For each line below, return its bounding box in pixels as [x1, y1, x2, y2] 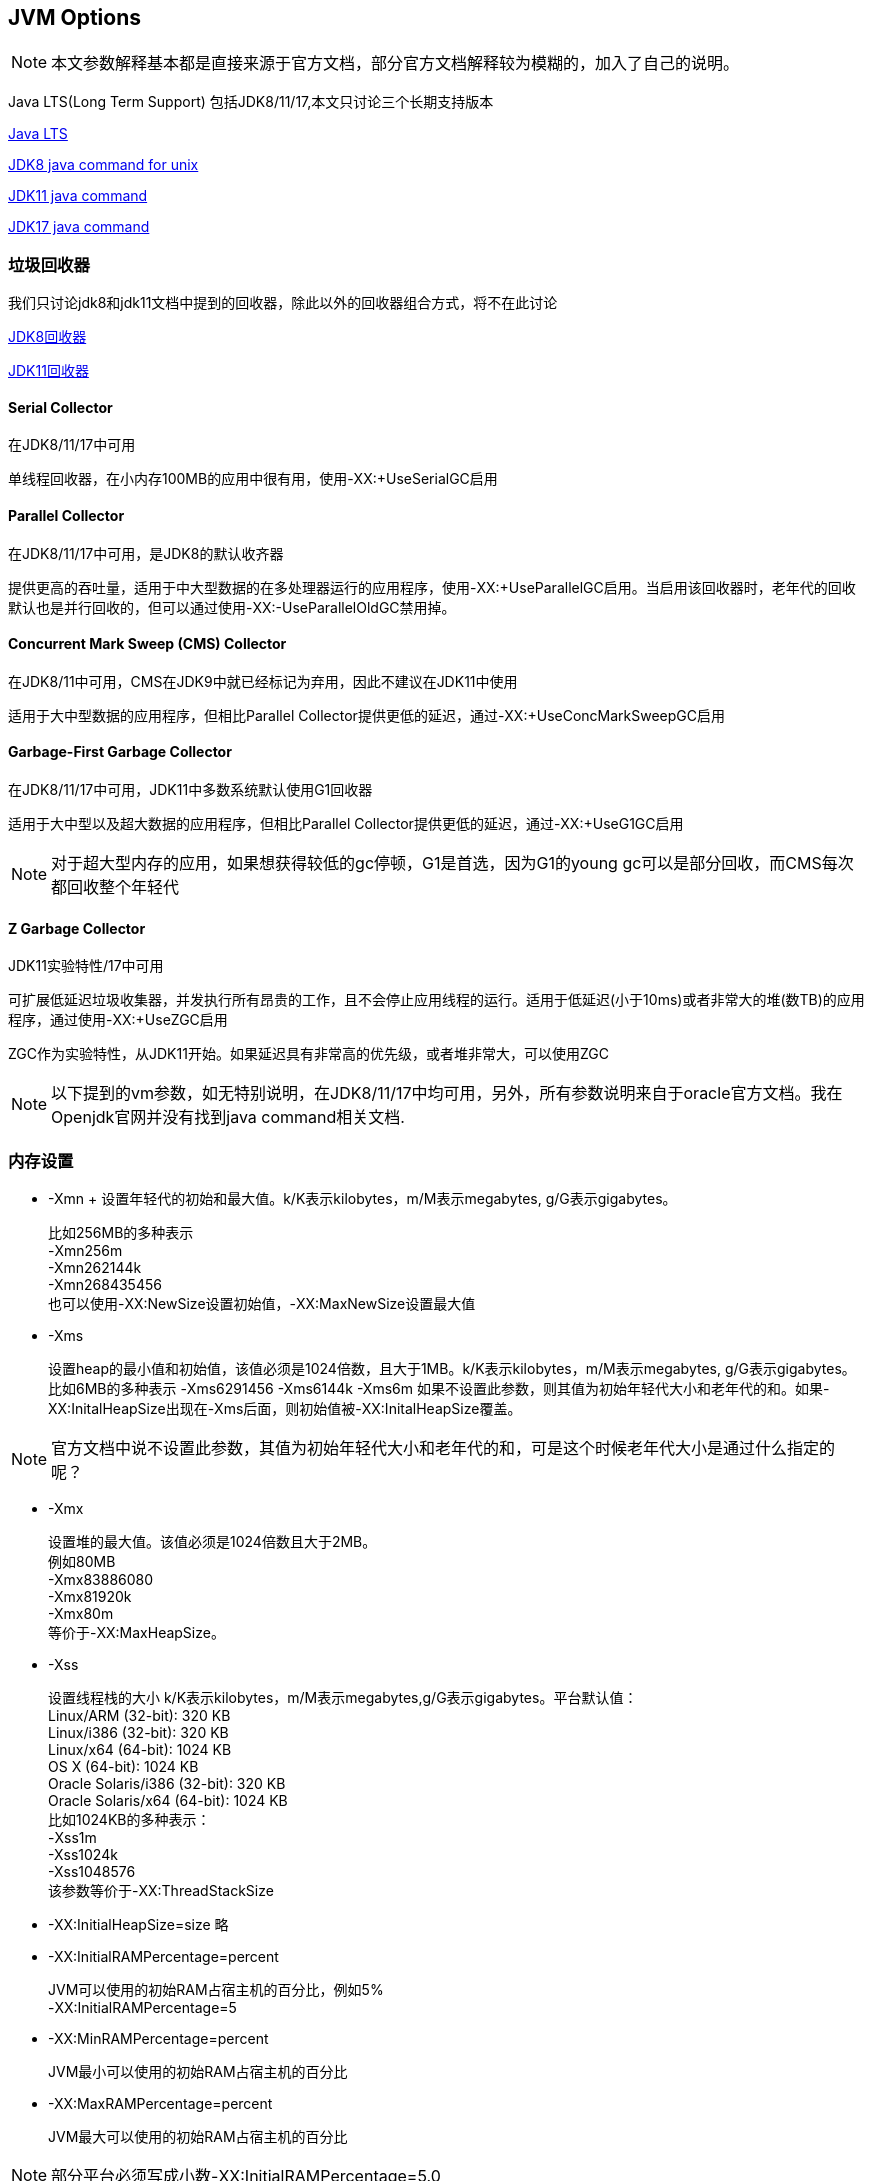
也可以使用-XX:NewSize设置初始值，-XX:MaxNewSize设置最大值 [48, 1295, 476, 1313]
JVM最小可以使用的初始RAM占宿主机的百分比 [48, 2063, 348, 2081]
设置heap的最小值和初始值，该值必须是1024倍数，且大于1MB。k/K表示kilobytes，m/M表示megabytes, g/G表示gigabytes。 [48, 1360, 856, 1378]
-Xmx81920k [48, 1588, 132, 1606]
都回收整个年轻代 [51, 877, 180, 898]
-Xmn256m [48, 1242, 123, 1260]
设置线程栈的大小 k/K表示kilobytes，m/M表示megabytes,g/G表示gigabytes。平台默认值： [48, 1689, 638, 1707]
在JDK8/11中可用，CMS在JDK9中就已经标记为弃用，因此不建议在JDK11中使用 [8, 672, 518, 690]
